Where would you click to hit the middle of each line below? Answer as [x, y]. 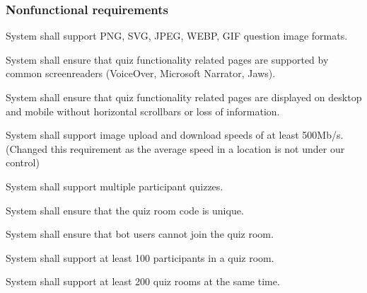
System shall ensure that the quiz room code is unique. [125, 210]
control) [23, 162]
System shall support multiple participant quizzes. [115, 186]
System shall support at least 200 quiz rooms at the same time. [143, 281]
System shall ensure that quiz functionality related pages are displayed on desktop [184, 97]
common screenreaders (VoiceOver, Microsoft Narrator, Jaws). [141, 73]
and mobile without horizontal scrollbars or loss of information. [143, 111]
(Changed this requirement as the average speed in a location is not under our [175, 148]
